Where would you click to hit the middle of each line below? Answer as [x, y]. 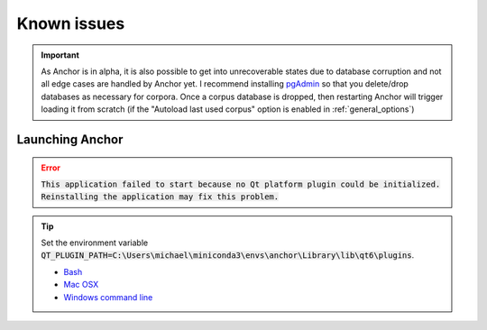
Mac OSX [81, 285]
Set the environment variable [95, 243]
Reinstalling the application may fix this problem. [160, 197]
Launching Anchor [70, 139]
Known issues [71, 23]
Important [60, 55]
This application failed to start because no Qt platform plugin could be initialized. [241, 184]
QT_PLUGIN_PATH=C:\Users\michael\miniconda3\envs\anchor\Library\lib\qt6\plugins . [228, 255]
